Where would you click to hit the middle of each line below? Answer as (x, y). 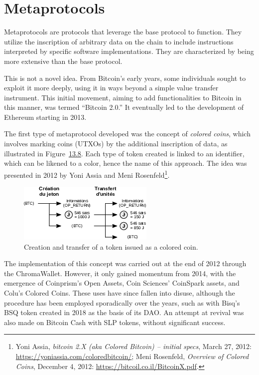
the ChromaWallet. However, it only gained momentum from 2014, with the (120, 273)
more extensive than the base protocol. (63, 61)
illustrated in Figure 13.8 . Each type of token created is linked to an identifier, (124, 153)
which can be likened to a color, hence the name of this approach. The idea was (126, 163)
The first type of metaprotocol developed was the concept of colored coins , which (127, 134)
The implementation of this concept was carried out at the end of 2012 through (125, 263)
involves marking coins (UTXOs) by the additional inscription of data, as (116, 144)
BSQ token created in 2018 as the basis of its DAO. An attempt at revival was (124, 312)
